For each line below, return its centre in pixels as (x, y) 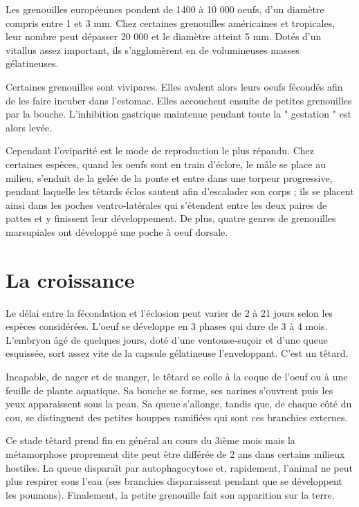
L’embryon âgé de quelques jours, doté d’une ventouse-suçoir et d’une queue (167, 339)
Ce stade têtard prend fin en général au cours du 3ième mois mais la (150, 440)
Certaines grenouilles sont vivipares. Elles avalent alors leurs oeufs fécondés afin (174, 86)
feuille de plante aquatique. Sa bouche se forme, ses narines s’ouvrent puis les (169, 390)
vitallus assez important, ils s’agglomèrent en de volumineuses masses (153, 49)
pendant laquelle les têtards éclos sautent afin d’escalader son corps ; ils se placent (180, 191)
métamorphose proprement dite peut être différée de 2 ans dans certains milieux (175, 453)
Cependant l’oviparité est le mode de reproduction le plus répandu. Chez (160, 150)
